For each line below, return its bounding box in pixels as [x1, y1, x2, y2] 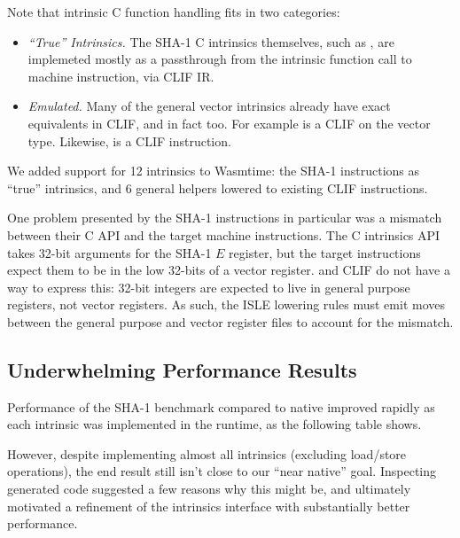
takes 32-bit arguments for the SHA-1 [7, 243, 212, 261]
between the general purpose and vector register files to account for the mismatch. [7, 312, 454, 331]
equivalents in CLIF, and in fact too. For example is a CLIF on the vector [27, 113, 431, 132]
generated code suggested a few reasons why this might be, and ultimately [7, 480, 411, 498]
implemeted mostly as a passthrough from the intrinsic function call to [27, 50, 412, 68]
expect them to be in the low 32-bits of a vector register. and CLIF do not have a [7, 261, 450, 279]
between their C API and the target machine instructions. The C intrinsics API [7, 225, 441, 244]
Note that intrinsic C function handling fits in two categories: [7, 3, 340, 20]
